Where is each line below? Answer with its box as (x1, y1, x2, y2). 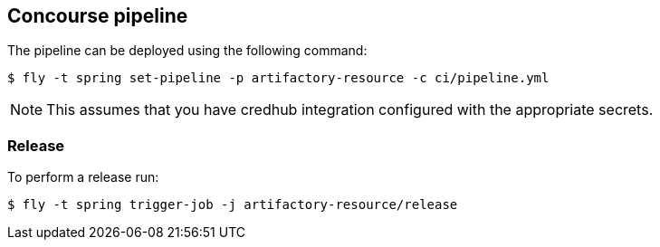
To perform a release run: (7, 169, 159, 185)
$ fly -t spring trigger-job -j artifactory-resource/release (7, 197, 458, 213)
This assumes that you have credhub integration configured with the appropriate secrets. (46, 100, 654, 119)
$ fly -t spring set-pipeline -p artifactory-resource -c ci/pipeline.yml (7, 71, 550, 86)
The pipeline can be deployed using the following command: (7, 43, 368, 59)
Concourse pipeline (7, 5, 188, 27)
